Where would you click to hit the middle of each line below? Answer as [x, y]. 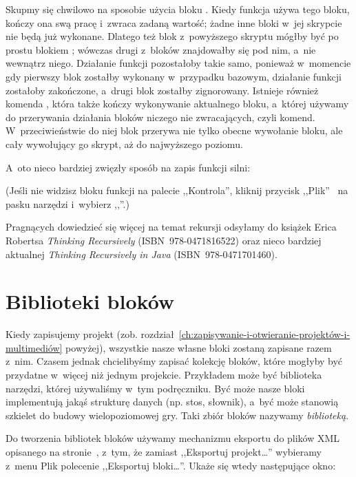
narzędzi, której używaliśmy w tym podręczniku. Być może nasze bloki [155, 388]
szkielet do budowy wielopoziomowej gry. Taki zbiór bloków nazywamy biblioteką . [177, 415]
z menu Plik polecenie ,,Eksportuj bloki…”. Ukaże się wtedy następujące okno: [171, 465]
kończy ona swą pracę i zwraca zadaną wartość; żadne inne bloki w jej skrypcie [174, 22]
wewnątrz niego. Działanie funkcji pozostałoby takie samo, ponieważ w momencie [178, 63]
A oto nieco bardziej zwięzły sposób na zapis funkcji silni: [128, 167]
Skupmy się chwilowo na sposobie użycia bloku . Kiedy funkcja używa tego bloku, [178, 9]
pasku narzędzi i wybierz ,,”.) [67, 203]
